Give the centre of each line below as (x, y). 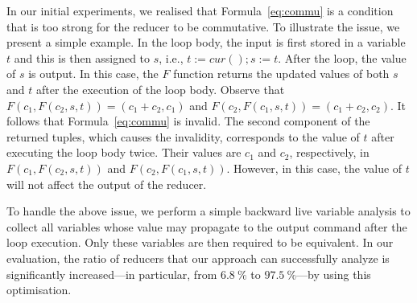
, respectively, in (329, 152)
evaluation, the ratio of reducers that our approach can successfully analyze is (198, 258)
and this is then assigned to (82, 57)
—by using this (334, 274)
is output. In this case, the (93, 74)
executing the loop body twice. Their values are (124, 152)
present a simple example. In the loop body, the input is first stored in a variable (206, 42)
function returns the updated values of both (281, 74)
